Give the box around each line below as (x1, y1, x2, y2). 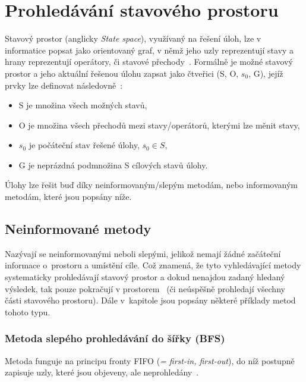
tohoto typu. (5, 305, 51, 318)
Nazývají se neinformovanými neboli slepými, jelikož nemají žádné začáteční (5, 247, 281, 259)
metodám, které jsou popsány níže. (5, 190, 132, 203)
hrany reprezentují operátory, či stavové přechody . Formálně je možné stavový (5, 55, 293, 68)
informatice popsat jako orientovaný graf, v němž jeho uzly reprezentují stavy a (5, 43, 294, 56)
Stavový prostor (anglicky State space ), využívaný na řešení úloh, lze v (5, 32, 261, 45)
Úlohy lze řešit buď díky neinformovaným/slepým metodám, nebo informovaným (5, 179, 298, 191)
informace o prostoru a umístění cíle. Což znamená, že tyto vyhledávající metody (5, 259, 301, 271)
